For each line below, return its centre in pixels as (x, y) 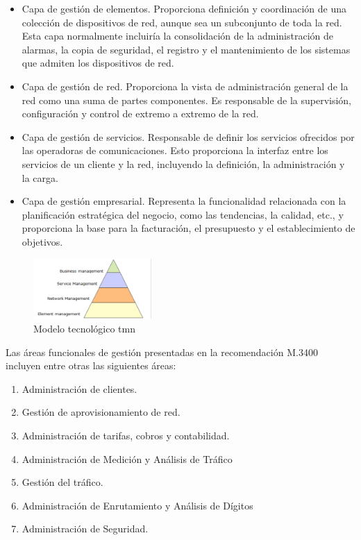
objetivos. (42, 241)
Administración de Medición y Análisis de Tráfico (127, 458)
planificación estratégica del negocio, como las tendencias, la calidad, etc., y (183, 214)
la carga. (40, 177)
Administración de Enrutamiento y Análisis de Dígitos (137, 505)
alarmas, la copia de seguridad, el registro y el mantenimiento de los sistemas (186, 49)
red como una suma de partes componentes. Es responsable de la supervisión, (187, 100)
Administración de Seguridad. (85, 529)
